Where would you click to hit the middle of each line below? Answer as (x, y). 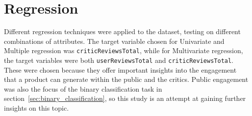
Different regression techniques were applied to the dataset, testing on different (122, 31)
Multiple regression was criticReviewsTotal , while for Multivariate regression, (124, 50)
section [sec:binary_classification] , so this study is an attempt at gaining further (125, 98)
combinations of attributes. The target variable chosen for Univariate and (114, 41)
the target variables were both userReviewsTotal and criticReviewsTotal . (119, 60)
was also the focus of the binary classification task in (83, 88)
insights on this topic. (37, 108)
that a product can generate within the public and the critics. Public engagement (126, 79)
